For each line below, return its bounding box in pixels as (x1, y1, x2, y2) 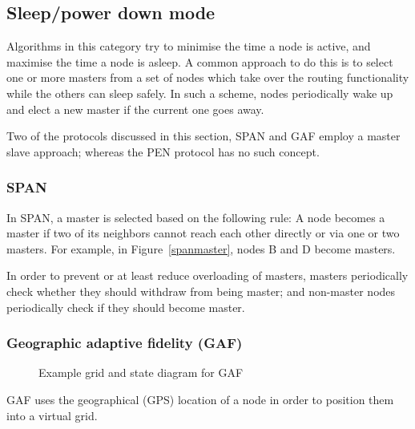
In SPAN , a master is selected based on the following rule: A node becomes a (6, 208, 385, 225)
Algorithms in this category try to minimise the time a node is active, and (6, 38, 371, 55)
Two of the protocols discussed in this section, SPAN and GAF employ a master (6, 127, 401, 144)
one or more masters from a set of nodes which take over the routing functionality (6, 69, 409, 86)
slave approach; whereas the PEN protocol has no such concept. (6, 143, 320, 160)
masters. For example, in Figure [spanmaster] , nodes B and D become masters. (6, 240, 396, 257)
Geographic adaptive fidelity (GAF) (6, 333, 243, 353)
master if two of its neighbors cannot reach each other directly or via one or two (6, 225, 400, 241)
